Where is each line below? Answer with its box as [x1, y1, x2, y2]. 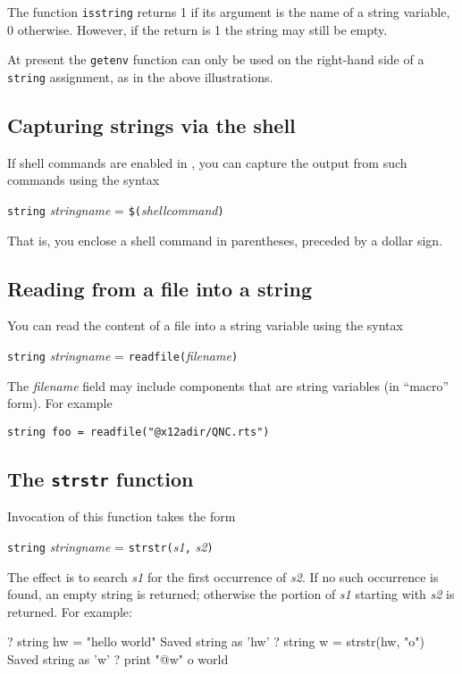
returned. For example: [7, 602, 132, 620]
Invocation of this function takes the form [7, 507, 236, 526]
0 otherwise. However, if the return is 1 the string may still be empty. [7, 20, 388, 38]
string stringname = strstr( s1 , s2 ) [7, 537, 214, 555]
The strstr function [7, 464, 194, 492]
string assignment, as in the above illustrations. [7, 67, 273, 86]
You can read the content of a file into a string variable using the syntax [7, 316, 403, 335]
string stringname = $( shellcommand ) [7, 200, 224, 219]
